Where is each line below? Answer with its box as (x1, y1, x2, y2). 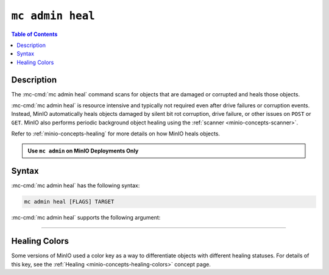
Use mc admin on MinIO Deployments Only (27, 147, 139, 154)
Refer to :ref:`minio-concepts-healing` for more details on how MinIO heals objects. (11, 130, 221, 137)
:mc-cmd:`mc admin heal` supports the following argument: (11, 214, 161, 221)
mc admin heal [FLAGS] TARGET (24, 198, 115, 205)
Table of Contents (11, 30, 58, 38)
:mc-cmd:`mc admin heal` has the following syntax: (11, 182, 140, 189)
